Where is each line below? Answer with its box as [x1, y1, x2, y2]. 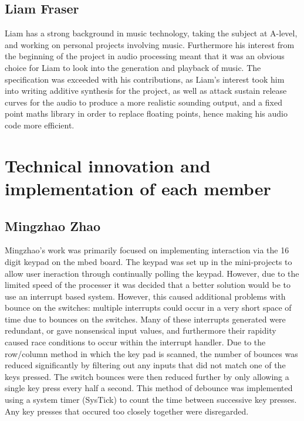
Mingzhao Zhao [5, 216, 101, 235]
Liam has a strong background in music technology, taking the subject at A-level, [5, 27, 298, 39]
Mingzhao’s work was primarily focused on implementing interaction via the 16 [5, 244, 289, 256]
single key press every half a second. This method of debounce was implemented [5, 382, 293, 394]
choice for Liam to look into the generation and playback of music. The [5, 61, 261, 73]
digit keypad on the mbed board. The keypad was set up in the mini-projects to [5, 255, 292, 267]
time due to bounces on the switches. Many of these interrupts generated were [5, 313, 286, 325]
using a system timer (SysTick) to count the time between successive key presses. [5, 393, 297, 406]
